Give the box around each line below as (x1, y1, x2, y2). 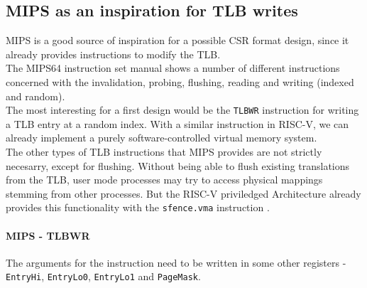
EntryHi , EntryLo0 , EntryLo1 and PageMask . (6, 269, 201, 284)
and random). (6, 88, 65, 103)
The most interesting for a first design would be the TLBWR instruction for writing (6, 102, 359, 117)
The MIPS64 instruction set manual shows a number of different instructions (6, 60, 340, 75)
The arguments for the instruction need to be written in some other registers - (6, 255, 346, 270)
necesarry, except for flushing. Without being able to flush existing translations (6, 158, 350, 173)
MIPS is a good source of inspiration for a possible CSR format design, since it (6, 33, 349, 48)
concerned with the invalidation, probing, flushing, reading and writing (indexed (6, 74, 354, 89)
